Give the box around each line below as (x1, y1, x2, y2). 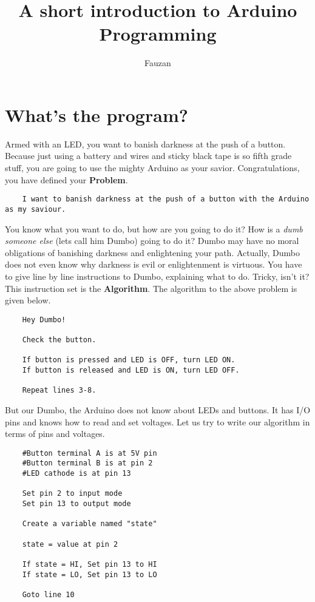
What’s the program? (5, 102, 188, 127)
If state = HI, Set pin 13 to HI (22, 560, 157, 569)
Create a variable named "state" (22, 519, 157, 529)
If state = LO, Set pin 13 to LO (22, 570, 157, 579)
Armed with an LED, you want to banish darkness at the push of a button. (5, 137, 286, 150)
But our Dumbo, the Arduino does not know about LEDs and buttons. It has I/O (5, 403, 311, 416)
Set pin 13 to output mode (22, 499, 131, 508)
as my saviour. (5, 205, 66, 214)
